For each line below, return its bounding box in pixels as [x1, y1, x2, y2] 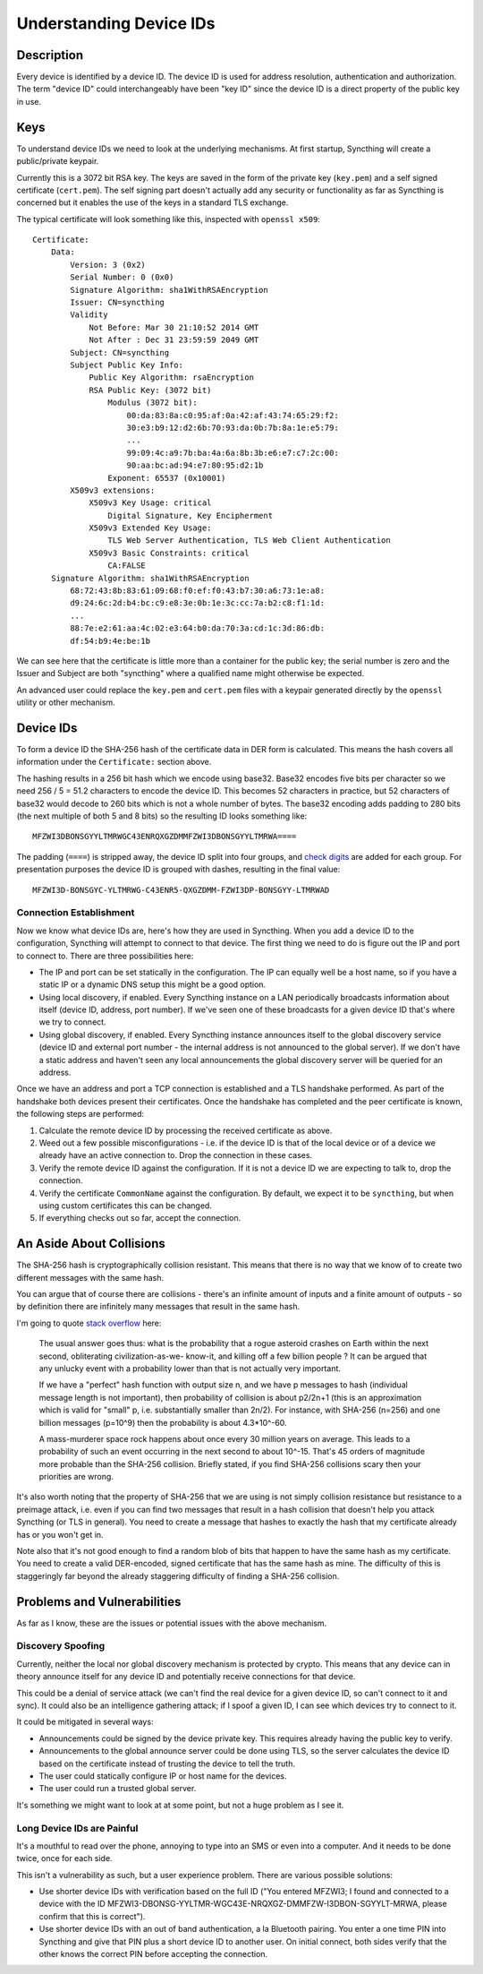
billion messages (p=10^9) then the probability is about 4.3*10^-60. [38, 1417, 287, 1428]
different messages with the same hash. [16, 1272, 165, 1283]
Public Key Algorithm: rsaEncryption [89, 373, 255, 382]
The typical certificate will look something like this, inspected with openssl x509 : [16, 213, 321, 224]
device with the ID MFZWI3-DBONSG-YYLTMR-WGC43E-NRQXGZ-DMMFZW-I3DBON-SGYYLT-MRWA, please [38, 1899, 447, 1910]
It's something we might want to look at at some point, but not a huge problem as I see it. [16, 1799, 344, 1810]
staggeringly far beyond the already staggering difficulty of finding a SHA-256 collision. [16, 1570, 340, 1581]
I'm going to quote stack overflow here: [16, 1317, 162, 1328]
